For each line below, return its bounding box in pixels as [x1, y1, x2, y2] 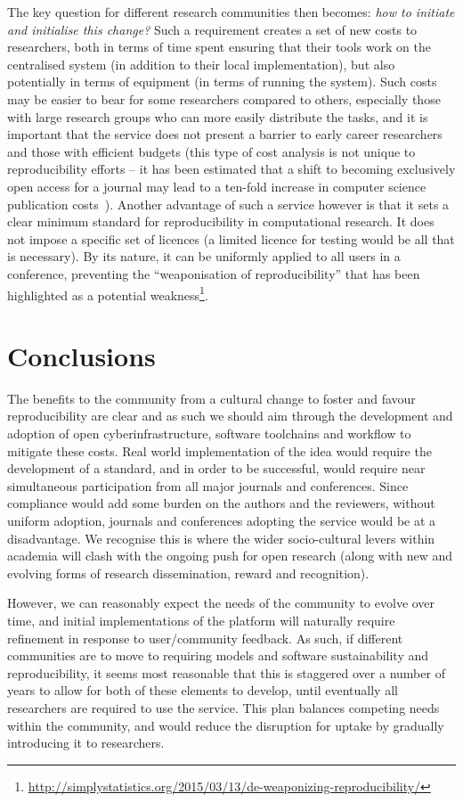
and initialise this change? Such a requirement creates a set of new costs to [7, 20, 418, 38]
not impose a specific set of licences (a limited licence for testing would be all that [7, 229, 455, 248]
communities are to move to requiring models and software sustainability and [7, 646, 429, 665]
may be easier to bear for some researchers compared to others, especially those [7, 89, 441, 108]
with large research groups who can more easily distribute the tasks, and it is [7, 107, 428, 126]
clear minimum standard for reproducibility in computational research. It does [7, 212, 435, 231]
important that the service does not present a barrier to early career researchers [7, 125, 443, 143]
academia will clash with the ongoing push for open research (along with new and [7, 546, 453, 565]
